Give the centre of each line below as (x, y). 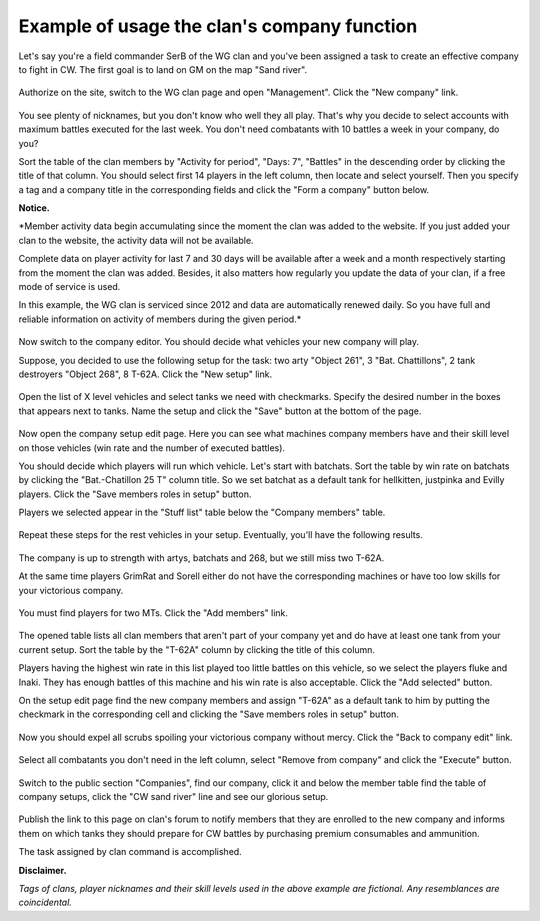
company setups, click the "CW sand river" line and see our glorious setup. (173, 796)
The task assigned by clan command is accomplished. (130, 852)
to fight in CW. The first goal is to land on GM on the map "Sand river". (163, 69)
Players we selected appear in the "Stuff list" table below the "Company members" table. (202, 512)
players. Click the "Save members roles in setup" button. (135, 494)
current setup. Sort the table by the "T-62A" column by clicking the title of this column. (196, 649)
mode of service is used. (69, 287)
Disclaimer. (42, 870)
